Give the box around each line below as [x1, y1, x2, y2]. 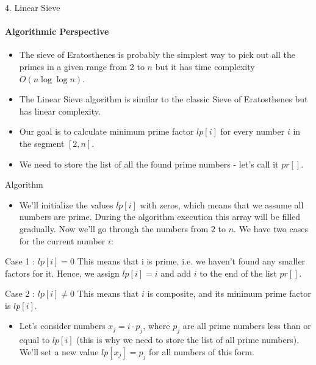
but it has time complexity [155, 60, 255, 73]
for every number [220, 125, 285, 138]
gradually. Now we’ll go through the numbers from [19, 222, 209, 235]
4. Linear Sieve [5, 1, 60, 13]
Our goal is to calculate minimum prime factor [19, 125, 194, 138]
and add [160, 266, 192, 279]
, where [143, 319, 170, 332]
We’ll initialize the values [19, 198, 113, 211]
